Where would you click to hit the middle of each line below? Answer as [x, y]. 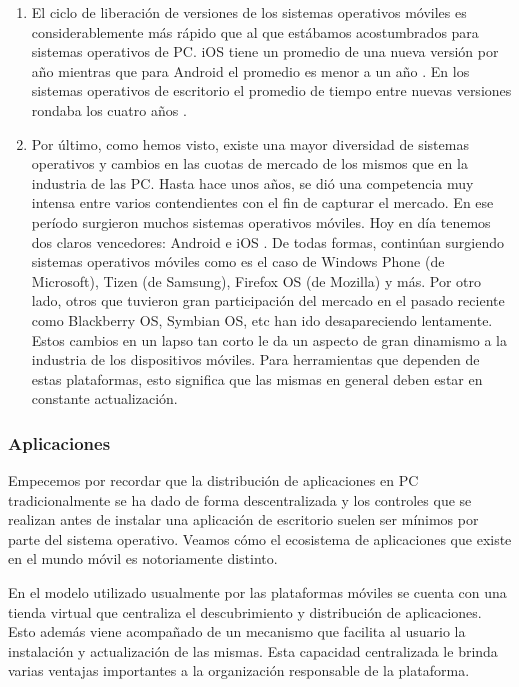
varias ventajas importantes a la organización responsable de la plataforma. [239, 670]
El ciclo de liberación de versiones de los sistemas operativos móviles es [249, 12]
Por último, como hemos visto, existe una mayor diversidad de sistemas [250, 143]
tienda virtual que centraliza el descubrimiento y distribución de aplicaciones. [245, 611]
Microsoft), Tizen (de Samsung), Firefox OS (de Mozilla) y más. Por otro [256, 280]
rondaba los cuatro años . [109, 109]
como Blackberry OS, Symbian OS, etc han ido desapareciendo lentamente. [262, 319]
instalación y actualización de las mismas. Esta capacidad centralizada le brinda [253, 650]
